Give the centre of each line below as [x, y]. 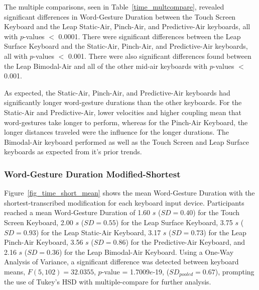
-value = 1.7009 [125, 271]
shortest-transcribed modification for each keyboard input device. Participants [124, 202]
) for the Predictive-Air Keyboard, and [185, 242]
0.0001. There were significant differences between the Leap [150, 36]
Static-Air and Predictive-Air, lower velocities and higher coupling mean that [123, 112]
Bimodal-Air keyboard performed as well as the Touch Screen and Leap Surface [127, 141]
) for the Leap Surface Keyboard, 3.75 [174, 222]
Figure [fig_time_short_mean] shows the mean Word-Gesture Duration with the [129, 193]
